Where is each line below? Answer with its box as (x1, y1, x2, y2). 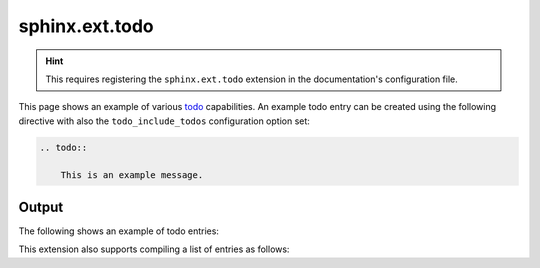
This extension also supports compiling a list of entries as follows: (18, 243, 290, 255)
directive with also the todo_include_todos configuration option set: (18, 115, 310, 127)
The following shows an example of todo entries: (18, 225, 220, 237)
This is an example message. (60, 170, 204, 181)
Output (18, 198, 64, 215)
